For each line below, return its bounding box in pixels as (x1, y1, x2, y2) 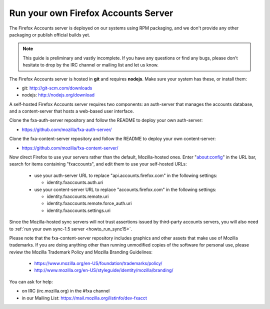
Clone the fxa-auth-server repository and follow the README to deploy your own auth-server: (9, 117, 203, 123)
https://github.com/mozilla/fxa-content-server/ (21, 145, 118, 151)
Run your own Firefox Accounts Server (9, 7, 173, 18)
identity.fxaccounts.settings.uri (46, 207, 111, 213)
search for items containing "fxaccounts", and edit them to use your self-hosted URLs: (9, 161, 187, 167)
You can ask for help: (9, 278, 53, 284)
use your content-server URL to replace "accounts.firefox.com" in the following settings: (34, 186, 216, 192)
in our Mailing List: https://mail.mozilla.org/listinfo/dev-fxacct (21, 295, 147, 301)
